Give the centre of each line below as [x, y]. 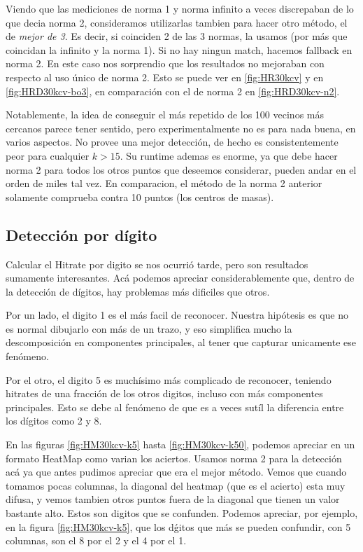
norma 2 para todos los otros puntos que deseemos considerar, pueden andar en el [181, 169]
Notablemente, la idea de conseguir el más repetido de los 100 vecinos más [165, 115]
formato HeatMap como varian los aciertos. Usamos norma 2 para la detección [174, 458]
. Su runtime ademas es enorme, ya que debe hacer [229, 155]
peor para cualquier [48, 155]
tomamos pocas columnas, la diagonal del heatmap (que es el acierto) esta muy [176, 485]
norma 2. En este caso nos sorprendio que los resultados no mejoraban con [165, 63]
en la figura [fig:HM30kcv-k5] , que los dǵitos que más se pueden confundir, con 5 [178, 526]
